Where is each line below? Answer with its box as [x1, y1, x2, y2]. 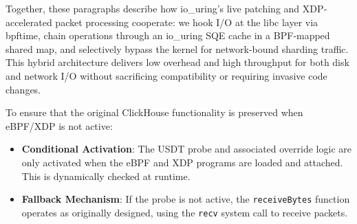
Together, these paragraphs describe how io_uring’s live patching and [6, 1, 300, 15]
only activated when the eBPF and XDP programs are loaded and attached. [21, 155, 343, 169]
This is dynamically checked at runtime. [21, 168, 191, 183]
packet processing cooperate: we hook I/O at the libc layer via [55, 14, 318, 29]
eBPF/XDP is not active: [6, 118, 113, 133]
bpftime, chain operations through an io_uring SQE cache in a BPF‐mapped [6, 28, 330, 43]
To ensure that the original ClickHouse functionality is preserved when [6, 105, 303, 120]
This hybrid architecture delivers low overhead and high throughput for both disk [6, 55, 349, 69]
